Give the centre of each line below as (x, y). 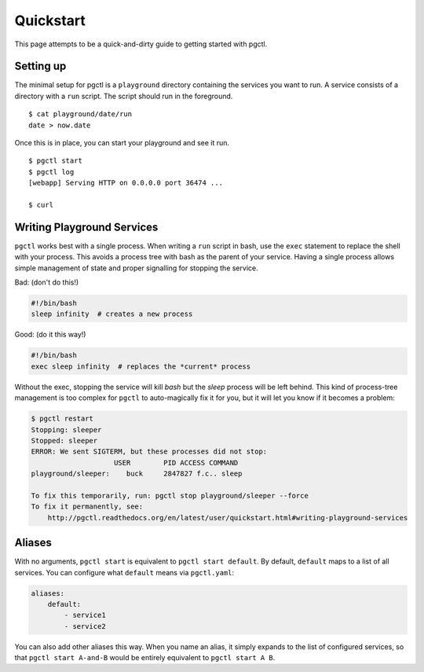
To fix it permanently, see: (87, 507)
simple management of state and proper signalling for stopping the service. (136, 268)
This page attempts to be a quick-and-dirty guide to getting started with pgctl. (141, 44)
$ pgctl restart (62, 419)
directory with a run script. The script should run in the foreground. (124, 96)
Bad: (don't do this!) (47, 282)
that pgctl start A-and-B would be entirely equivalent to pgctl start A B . (145, 658)
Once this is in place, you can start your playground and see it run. (122, 143)
